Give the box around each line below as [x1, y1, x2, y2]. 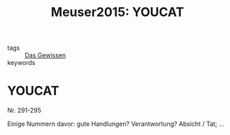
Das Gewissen [24, 51, 66, 59]
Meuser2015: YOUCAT [50, 4, 185, 20]
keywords [7, 59, 36, 67]
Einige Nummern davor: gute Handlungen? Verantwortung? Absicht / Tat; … [7, 120, 225, 128]
